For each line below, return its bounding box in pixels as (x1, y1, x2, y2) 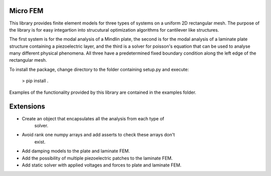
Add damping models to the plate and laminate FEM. (22, 148, 130, 154)
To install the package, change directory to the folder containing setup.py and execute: (9, 66, 189, 72)
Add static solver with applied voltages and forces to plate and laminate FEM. (22, 162, 182, 168)
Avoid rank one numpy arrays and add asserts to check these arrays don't (22, 132, 175, 138)
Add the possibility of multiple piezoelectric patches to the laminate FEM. (22, 155, 173, 161)
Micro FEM (9, 7, 44, 15)
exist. (34, 138, 46, 145)
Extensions (9, 102, 45, 111)
